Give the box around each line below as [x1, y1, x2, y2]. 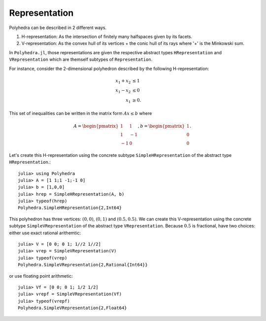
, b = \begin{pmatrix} [138, 123, 185, 129]
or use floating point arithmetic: [9, 273, 73, 279]
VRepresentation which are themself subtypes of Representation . [9, 57, 153, 63]
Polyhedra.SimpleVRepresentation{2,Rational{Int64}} [18, 262, 148, 268]
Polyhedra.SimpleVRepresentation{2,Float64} [18, 305, 128, 311]
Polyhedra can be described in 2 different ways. [9, 25, 107, 31]
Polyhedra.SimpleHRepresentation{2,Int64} [18, 205, 122, 211]
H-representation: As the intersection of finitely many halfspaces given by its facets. [21, 34, 192, 39]
